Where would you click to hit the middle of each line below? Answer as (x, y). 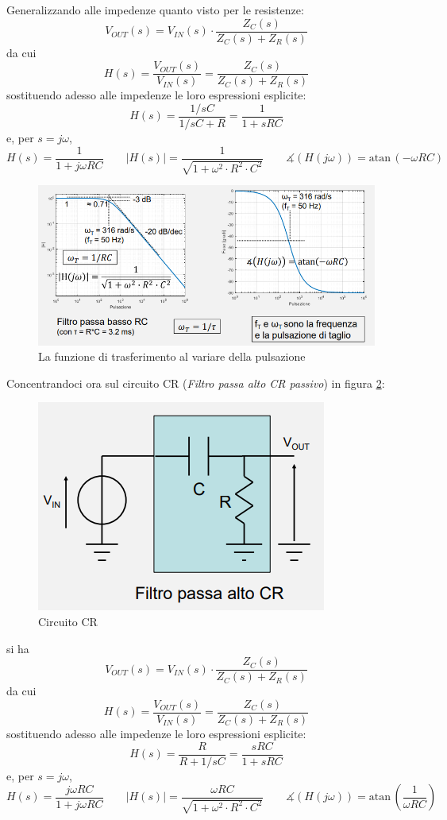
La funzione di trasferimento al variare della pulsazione (172, 356)
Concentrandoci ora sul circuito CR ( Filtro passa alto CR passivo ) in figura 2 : (196, 383)
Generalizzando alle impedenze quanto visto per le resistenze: (155, 10)
